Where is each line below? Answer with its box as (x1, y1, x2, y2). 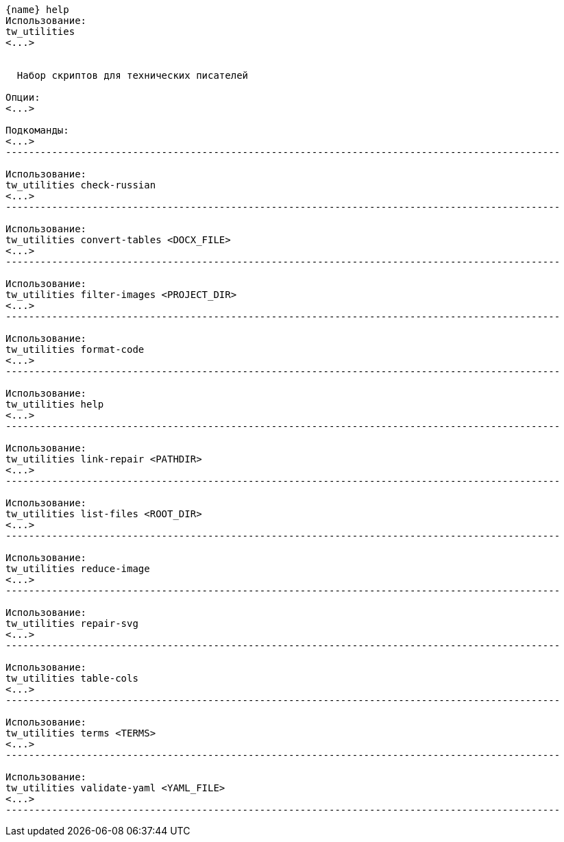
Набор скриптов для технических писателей (16, 70, 249, 81)
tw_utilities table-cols (5, 673, 138, 684)
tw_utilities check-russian (5, 179, 156, 190)
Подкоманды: (5, 125, 69, 136)
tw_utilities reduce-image (5, 563, 150, 574)
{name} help (5, 4, 69, 15)
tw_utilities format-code (5, 344, 145, 355)
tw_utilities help (5, 399, 104, 410)
